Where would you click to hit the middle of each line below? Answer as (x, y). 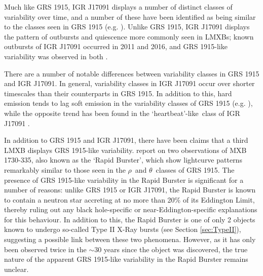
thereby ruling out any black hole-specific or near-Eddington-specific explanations (131, 209)
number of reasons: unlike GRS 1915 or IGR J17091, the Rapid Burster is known (130, 190)
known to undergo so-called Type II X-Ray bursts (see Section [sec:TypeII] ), (123, 229)
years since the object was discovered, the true (176, 249)
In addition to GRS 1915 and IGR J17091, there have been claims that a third (126, 140)
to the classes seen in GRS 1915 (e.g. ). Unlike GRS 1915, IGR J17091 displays (127, 27)
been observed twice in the (45, 249)
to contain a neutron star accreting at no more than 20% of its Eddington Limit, (129, 199)
